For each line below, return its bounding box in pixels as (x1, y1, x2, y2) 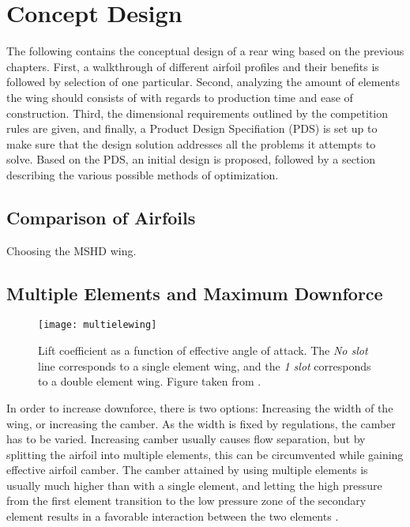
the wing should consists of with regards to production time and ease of (6, 88, 353, 105)
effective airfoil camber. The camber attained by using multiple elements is (6, 461, 368, 478)
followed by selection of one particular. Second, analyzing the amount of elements (6, 73, 401, 90)
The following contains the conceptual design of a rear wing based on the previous (6, 43, 404, 59)
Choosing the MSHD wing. (6, 242, 137, 258)
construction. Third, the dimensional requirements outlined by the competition (6, 104, 389, 121)
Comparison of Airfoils (6, 205, 196, 229)
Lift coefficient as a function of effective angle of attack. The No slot (38, 342, 368, 359)
